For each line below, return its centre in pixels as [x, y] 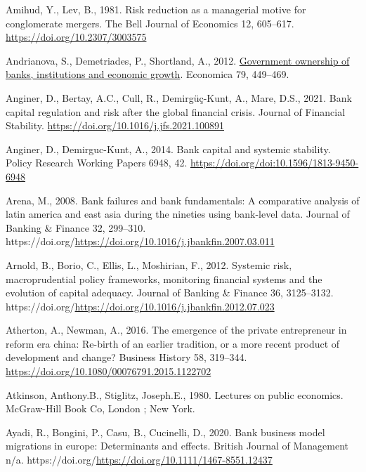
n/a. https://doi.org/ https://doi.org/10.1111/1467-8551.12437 [139, 460]
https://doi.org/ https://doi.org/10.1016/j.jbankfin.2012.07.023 [140, 306]
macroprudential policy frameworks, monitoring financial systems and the [164, 278]
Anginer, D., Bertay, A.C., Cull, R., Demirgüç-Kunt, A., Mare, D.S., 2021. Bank [179, 97]
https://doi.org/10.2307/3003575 [76, 37]
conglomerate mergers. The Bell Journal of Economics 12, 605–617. [150, 23]
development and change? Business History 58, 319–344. [126, 357]
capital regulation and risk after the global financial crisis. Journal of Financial [176, 111]
